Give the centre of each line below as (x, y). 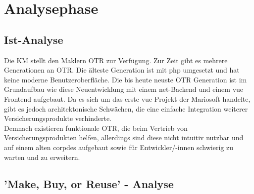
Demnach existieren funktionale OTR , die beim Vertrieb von (96, 128)
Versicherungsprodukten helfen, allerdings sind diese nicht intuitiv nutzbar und (124, 137)
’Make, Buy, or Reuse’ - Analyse (89, 183)
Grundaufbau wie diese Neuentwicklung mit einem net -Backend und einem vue (124, 89)
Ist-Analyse (34, 39)
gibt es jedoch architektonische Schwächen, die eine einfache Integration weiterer (126, 108)
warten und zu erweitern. (42, 157)
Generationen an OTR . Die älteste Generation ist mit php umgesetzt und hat (122, 70)
